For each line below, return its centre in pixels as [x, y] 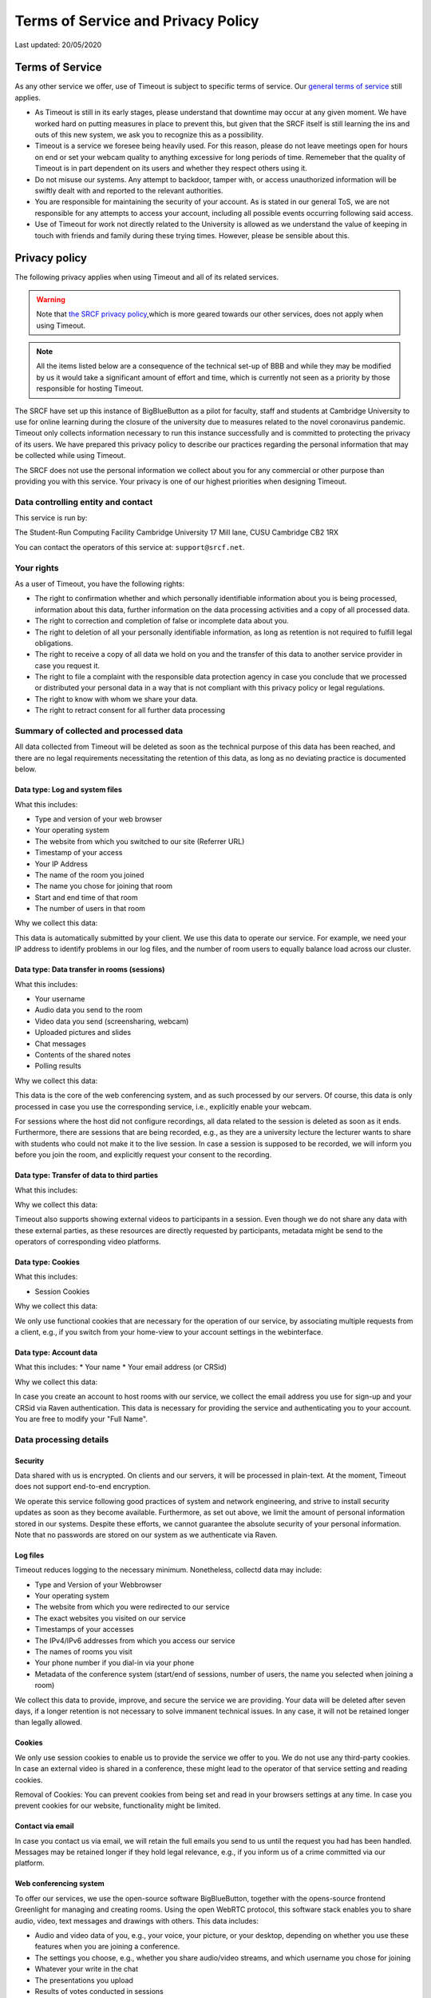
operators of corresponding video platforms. [88, 1242]
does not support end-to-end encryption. [83, 1487]
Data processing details [62, 1439]
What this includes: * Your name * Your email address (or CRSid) [121, 1367]
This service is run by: [51, 518]
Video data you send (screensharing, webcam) [112, 1021]
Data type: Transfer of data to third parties [87, 1176]
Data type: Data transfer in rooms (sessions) [90, 969]
